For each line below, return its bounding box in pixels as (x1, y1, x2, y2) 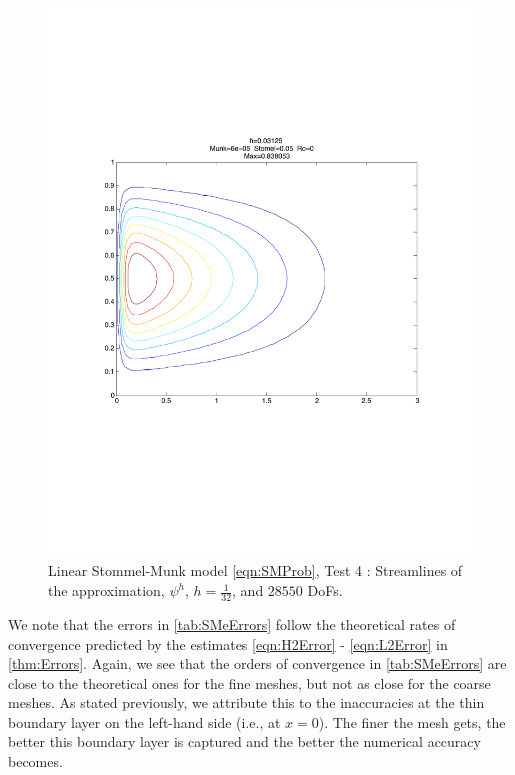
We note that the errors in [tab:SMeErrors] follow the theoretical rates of (8, 613, 456, 634)
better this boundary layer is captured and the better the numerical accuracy (8, 731, 481, 752)
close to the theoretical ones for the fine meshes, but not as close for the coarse (8, 672, 491, 693)
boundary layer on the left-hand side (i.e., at (8, 711, 281, 732)
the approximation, (48, 580, 165, 601)
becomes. (8, 751, 63, 772)
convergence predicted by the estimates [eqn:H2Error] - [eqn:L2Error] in (8, 633, 448, 654)
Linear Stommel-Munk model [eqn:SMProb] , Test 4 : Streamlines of (48, 560, 463, 581)
